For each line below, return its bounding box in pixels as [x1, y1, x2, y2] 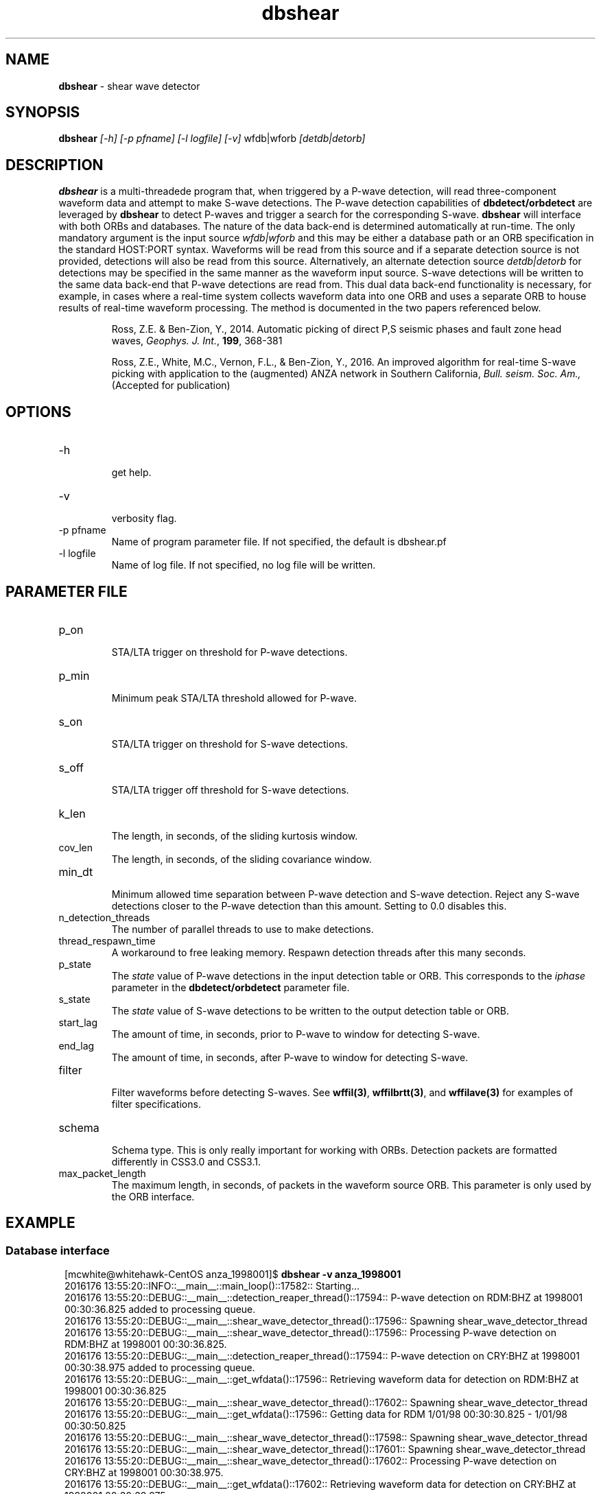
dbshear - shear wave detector [58, 80, 200, 92]
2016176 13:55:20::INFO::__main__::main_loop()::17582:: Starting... [64, 1280, 360, 1292]
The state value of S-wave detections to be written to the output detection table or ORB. [111, 1004, 510, 1017]
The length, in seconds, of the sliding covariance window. [111, 853, 372, 865]
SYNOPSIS [5, 104, 80, 121]
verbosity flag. [111, 512, 177, 525]
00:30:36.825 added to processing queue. [64, 1303, 256, 1316]
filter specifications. [111, 1098, 201, 1110]
